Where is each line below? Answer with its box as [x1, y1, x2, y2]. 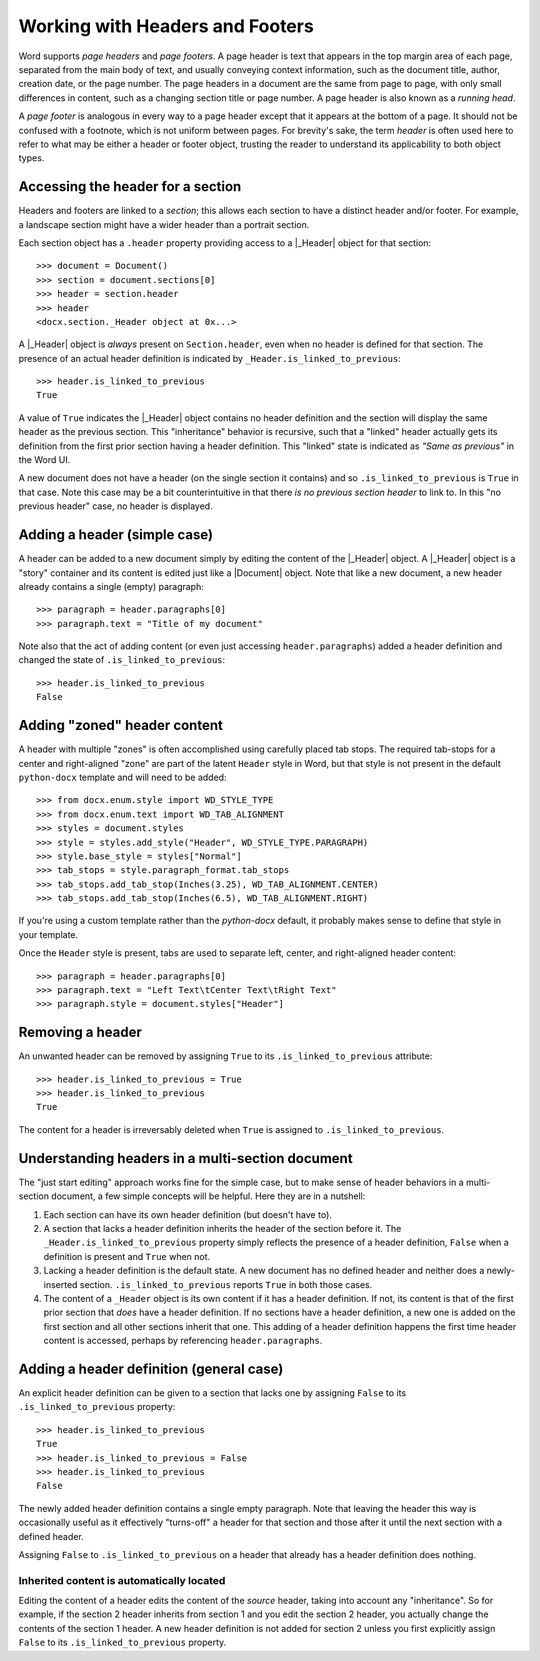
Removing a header [18, 1024, 142, 1041]
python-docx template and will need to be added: [18, 771, 227, 783]
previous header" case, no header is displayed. [18, 500, 214, 512]
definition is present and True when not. [43, 1250, 211, 1262]
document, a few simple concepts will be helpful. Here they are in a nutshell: [51, 1190, 366, 1202]
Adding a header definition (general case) [18, 1360, 284, 1377]
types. [18, 152, 45, 164]
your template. [18, 928, 79, 940]
